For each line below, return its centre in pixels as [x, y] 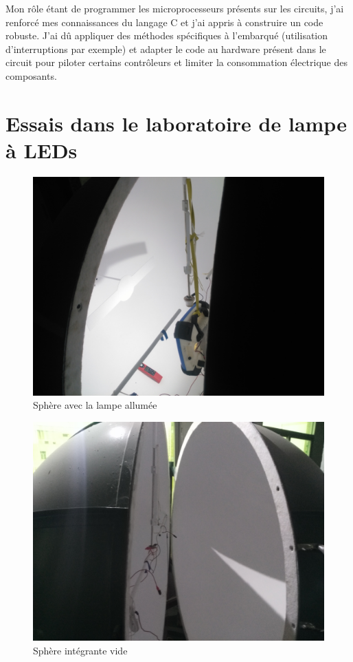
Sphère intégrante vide [80, 650]
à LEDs [42, 150]
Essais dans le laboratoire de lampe [176, 123]
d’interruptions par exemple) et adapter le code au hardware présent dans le [166, 49]
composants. [31, 75]
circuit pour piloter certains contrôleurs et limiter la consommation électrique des [176, 62]
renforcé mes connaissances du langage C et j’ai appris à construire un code [164, 22]
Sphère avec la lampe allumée [95, 405]
